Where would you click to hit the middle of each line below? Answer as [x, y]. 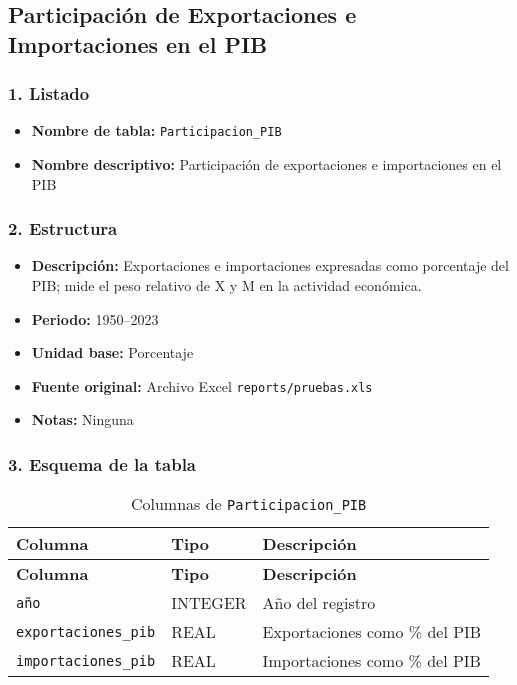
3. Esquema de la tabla [102, 464]
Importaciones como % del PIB [371, 661]
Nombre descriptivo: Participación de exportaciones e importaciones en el [266, 164]
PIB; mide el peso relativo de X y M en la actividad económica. [226, 285]
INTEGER [209, 603]
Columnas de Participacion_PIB [248, 504]
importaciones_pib [86, 660]
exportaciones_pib [86, 631]
